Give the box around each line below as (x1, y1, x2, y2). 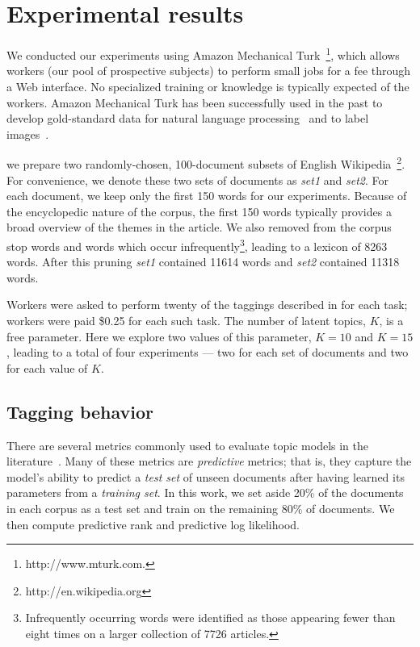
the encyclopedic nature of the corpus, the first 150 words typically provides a (6, 202, 392, 219)
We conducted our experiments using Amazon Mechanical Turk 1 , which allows (6, 44, 400, 63)
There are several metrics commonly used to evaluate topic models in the (6, 436, 368, 453)
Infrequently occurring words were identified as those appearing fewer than (25, 609, 396, 626)
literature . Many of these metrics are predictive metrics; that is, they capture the (6, 453, 412, 470)
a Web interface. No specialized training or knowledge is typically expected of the (6, 77, 409, 94)
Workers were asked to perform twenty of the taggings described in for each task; (6, 296, 408, 313)
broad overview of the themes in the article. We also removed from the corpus (6, 219, 392, 236)
